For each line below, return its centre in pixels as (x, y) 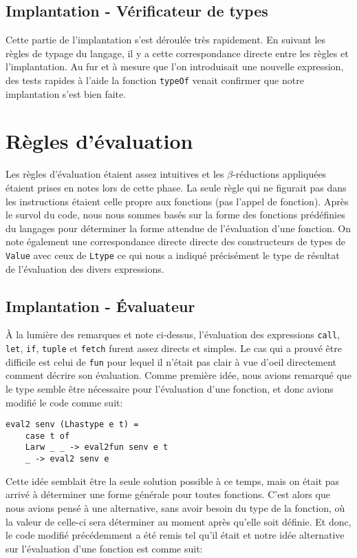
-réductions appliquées (280, 174)
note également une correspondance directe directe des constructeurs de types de (176, 241)
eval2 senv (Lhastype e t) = (72, 425)
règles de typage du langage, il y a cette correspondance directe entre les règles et (177, 53)
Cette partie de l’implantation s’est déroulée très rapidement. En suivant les (166, 40)
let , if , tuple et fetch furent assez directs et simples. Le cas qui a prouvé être (174, 348)
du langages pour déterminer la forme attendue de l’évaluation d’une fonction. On (178, 228)
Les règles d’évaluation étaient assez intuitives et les (115, 174)
